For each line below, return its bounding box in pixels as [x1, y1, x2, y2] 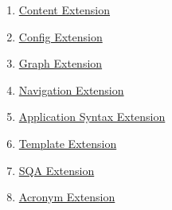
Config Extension [18, 28, 103, 45]
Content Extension [18, 2, 111, 17]
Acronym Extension [18, 189, 115, 205]
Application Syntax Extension [18, 108, 166, 125]
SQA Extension [18, 161, 95, 178]
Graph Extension [18, 55, 103, 72]
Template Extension [18, 134, 117, 151]
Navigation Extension [18, 81, 124, 98]
